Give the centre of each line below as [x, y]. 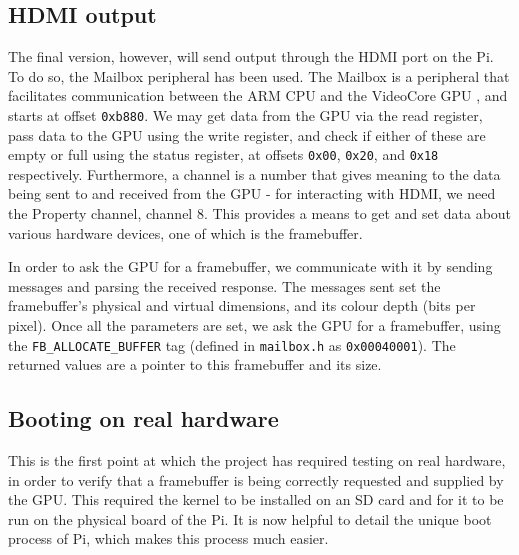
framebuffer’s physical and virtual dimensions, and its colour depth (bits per [242, 305]
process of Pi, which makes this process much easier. [168, 538]
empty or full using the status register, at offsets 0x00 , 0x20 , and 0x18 [223, 154]
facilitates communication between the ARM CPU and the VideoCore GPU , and [258, 95]
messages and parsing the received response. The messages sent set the [224, 285]
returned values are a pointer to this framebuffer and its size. [195, 364]
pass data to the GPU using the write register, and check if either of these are [247, 134]
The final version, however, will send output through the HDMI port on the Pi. [251, 56]
